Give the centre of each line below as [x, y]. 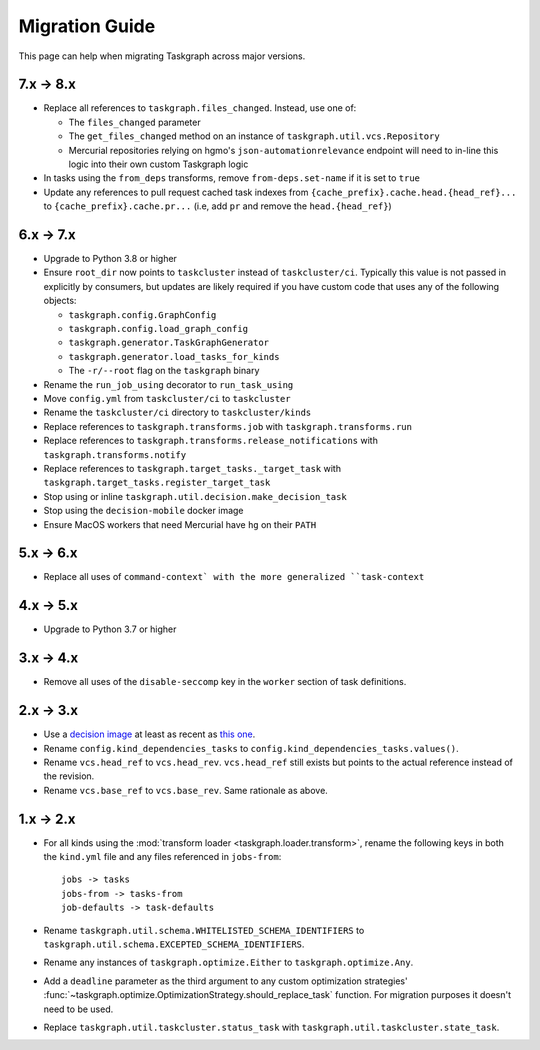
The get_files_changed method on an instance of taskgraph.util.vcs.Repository [254, 136]
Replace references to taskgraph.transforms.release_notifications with [211, 441]
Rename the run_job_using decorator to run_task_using [168, 384]
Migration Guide [87, 26]
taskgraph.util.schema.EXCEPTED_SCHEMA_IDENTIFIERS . [174, 944]
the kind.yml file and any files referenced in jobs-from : [162, 856]
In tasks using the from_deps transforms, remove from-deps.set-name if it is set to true [231, 178]
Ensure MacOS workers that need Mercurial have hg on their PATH [180, 524]
